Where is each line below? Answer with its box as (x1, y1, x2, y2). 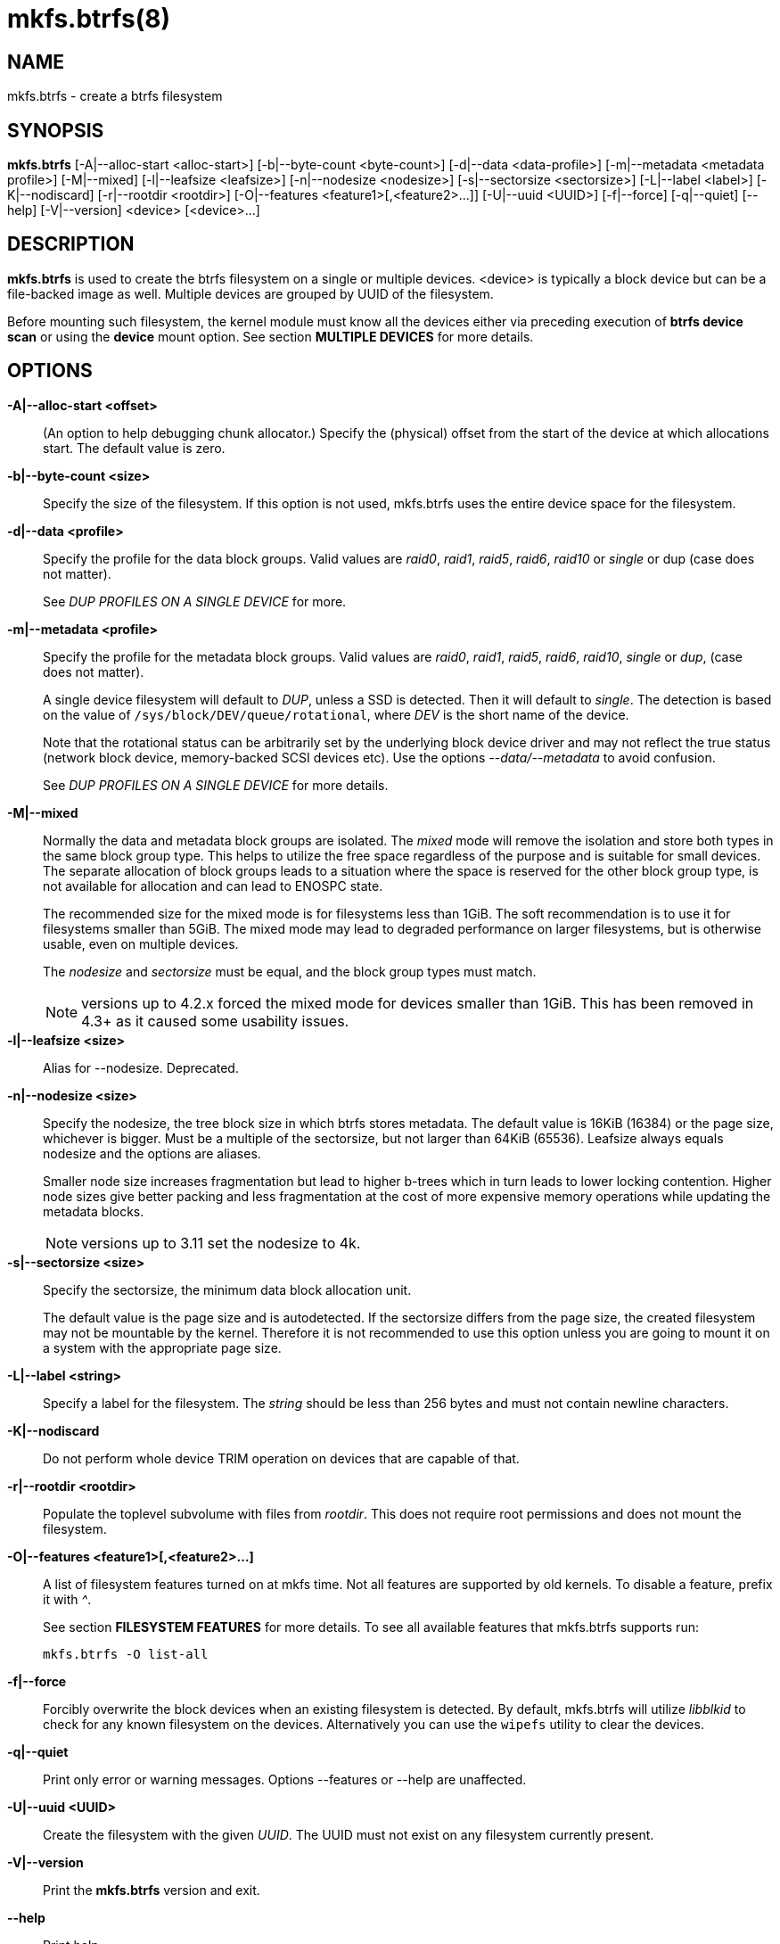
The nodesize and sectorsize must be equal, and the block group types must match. (43, 963, 537, 979)
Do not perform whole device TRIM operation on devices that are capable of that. (43, 1450, 520, 1466)
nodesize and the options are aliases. (43, 1145, 261, 1161)
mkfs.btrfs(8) (7, 4, 170, 34)
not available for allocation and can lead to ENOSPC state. (43, 877, 383, 894)
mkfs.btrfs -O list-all (43, 1646, 209, 1661)
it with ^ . (43, 1591, 92, 1607)
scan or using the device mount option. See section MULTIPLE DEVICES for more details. (7, 328, 534, 344)
